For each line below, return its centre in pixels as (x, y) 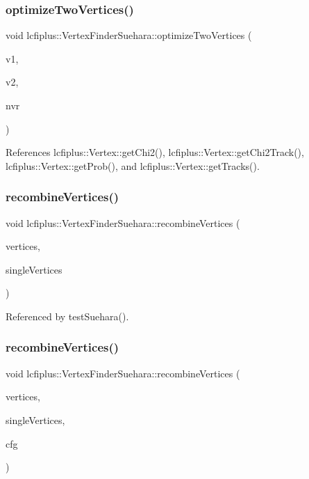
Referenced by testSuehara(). (67, 316)
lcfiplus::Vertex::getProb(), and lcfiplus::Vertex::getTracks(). (133, 165)
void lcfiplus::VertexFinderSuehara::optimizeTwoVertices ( (129, 35)
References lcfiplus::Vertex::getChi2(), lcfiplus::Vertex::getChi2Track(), (155, 152)
